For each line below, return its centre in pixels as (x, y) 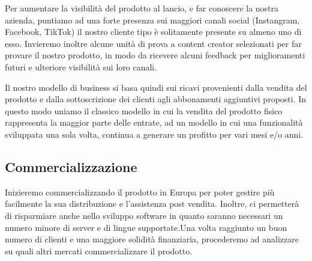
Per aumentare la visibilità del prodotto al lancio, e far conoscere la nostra (142, 8)
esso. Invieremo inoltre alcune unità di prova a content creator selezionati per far (153, 43)
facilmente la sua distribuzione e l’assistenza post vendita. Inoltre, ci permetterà (152, 204)
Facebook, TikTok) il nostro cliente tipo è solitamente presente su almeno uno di (153, 32)
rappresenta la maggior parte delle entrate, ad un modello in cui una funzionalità (154, 122)
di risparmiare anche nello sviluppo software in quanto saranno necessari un (144, 215)
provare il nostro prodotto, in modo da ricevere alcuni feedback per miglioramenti (155, 55)
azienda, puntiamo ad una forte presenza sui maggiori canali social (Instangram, (152, 20)
